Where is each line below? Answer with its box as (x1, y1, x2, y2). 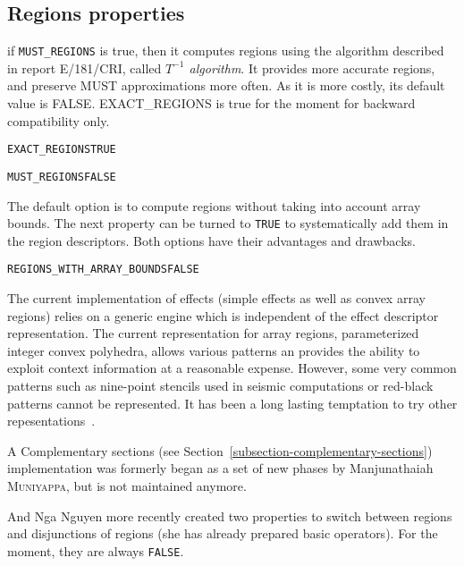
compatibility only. (7, 111, 110, 130)
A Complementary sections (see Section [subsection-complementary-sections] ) (7, 441, 433, 460)
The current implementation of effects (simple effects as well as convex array (7, 289, 426, 308)
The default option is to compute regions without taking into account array (7, 196, 421, 215)
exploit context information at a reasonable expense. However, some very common (7, 359, 457, 377)
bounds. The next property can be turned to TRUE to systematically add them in (7, 214, 449, 232)
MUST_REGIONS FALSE (7, 170, 116, 183)
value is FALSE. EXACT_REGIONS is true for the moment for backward (7, 94, 416, 113)
